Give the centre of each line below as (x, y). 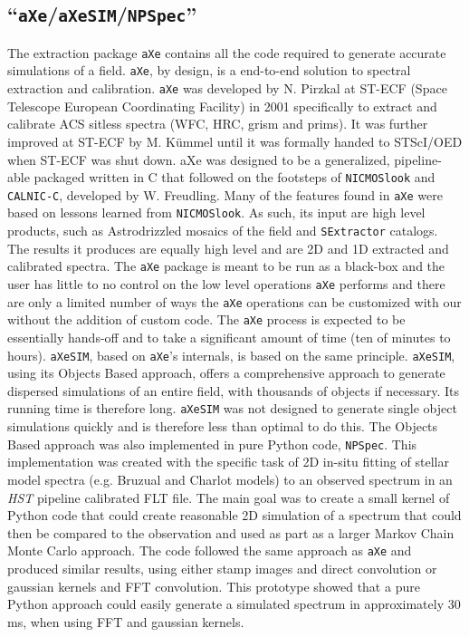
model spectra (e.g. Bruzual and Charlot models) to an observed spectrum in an (230, 479)
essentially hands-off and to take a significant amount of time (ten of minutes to (229, 337)
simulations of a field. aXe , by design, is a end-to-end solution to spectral (209, 70)
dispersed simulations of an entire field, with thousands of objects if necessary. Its (234, 390)
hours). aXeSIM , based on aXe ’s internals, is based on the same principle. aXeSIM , (231, 355)
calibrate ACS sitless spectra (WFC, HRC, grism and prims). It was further (218, 124)
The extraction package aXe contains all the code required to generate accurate (227, 52)
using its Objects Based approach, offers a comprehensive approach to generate (226, 373)
